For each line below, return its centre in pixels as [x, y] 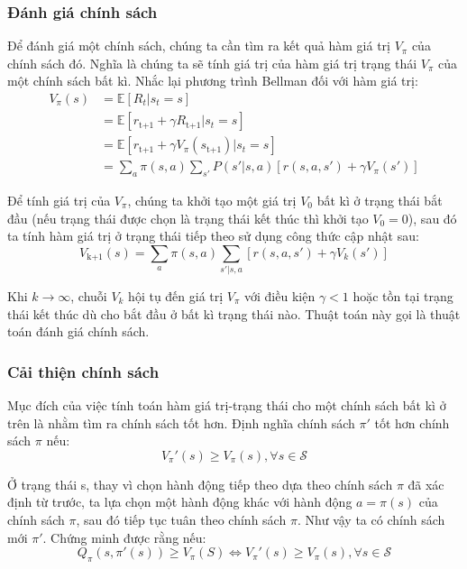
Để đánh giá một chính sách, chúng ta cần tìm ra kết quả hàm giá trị [199, 46]
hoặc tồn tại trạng [403, 296]
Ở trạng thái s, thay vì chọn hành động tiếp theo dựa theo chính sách [200, 484]
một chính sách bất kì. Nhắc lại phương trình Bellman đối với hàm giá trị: [213, 81]
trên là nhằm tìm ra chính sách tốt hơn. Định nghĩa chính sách [181, 422]
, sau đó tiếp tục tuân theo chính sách [181, 519]
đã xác [426, 484]
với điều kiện [280, 296]
